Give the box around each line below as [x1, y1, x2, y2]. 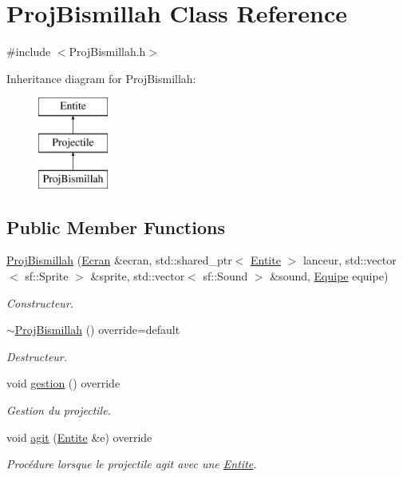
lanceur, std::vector [302, 252, 397, 268]
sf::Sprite [25, 268, 69, 284]
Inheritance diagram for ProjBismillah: [6, 70, 196, 86]
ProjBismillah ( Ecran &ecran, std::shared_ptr [6, 252, 232, 268]
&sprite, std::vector [90, 268, 185, 284]
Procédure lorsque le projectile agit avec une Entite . [6, 455, 257, 472]
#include [6, 43, 51, 60]
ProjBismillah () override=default [14, 321, 180, 338]
